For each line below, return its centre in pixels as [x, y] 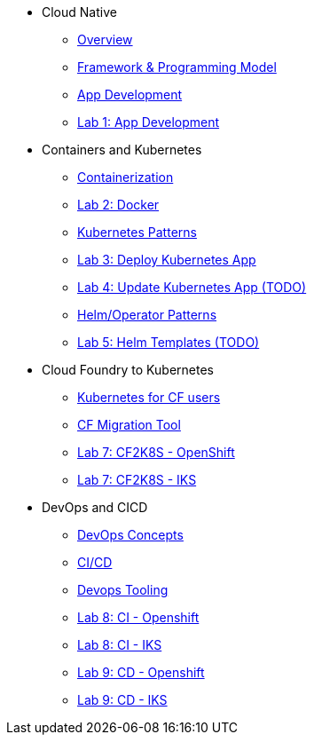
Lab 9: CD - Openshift [141, 672]
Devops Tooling [123, 590]
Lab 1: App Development [149, 122]
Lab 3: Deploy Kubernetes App [167, 260]
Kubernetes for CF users [149, 397]
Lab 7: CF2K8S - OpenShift [156, 452]
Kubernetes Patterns [137, 232]
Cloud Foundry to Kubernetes [128, 370]
